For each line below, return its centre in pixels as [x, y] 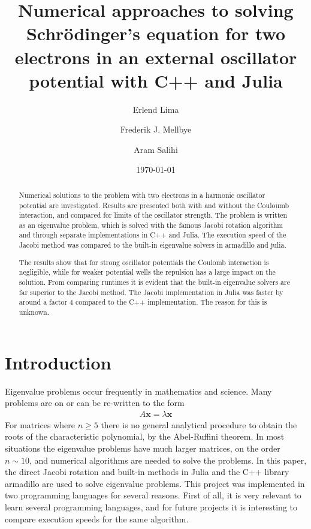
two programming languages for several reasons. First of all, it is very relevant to [153, 495]
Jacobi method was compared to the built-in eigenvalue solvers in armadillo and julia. [153, 245]
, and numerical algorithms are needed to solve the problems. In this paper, [168, 460]
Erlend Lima [156, 109]
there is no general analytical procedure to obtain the [199, 424]
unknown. [34, 312]
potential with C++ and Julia [156, 80]
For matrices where [40, 424]
